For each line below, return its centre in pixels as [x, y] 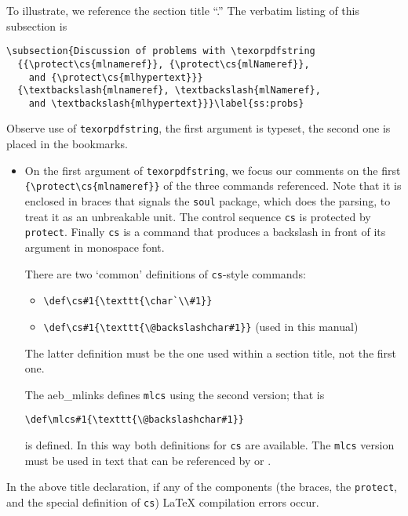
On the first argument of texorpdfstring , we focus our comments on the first [213, 170]
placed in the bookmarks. [67, 144]
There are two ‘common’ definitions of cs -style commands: [165, 273]
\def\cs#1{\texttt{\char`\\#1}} [128, 302]
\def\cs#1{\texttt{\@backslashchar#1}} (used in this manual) [201, 326]
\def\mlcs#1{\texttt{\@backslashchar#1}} [134, 420]
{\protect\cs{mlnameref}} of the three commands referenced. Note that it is [213, 185]
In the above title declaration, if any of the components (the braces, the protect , [202, 487]
